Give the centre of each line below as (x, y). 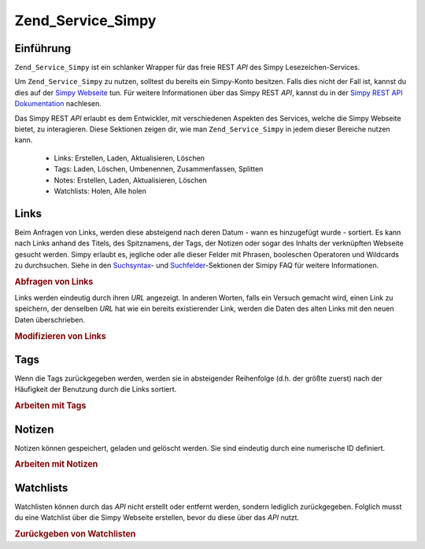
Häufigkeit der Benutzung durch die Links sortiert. (96, 389)
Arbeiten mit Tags (50, 406)
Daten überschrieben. (50, 319)
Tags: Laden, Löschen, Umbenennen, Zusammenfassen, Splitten (159, 169)
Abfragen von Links (54, 282)
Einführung (42, 48)
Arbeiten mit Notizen (56, 464)
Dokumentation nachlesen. (58, 104)
